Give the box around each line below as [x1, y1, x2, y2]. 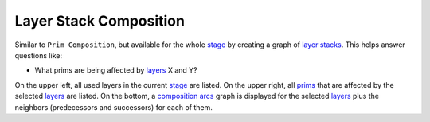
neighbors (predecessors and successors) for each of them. [14, 102, 213, 112]
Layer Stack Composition [14, 12, 185, 30]
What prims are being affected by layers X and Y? [34, 65, 198, 75]
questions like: [14, 50, 63, 60]
